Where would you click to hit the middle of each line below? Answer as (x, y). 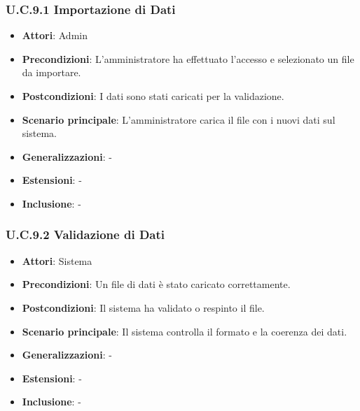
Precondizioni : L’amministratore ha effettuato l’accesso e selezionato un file (188, 58)
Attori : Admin (55, 35)
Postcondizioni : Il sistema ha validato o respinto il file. (143, 307)
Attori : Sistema (57, 260)
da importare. (51, 72)
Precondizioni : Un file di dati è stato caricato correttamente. (156, 284)
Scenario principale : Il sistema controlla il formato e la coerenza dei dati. (185, 331)
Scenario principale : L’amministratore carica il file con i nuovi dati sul (179, 119)
